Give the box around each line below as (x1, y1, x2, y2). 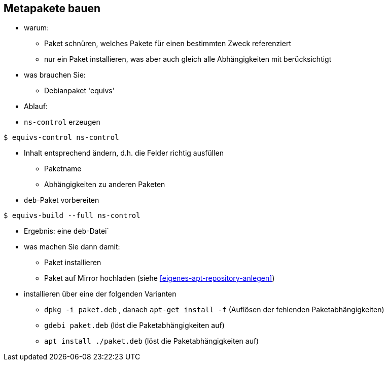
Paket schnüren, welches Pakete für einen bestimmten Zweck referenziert (44, 39, 291, 48)
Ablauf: (24, 102, 48, 111)
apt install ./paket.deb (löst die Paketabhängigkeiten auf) (44, 337, 259, 346)
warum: (24, 23, 49, 32)
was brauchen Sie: (24, 70, 86, 80)
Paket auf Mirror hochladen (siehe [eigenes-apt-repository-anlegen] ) (44, 274, 275, 283)
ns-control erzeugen (24, 118, 100, 127)
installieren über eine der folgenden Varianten (24, 289, 177, 299)
